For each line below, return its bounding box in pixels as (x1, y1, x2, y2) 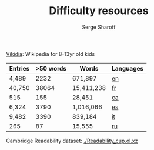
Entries (9, 64, 30, 72)
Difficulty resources (49, 4, 149, 18)
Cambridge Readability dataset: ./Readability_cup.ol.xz (6, 137, 138, 144)
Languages (111, 64, 144, 72)
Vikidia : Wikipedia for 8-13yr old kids (6, 50, 95, 57)
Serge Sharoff (82, 24, 116, 31)
